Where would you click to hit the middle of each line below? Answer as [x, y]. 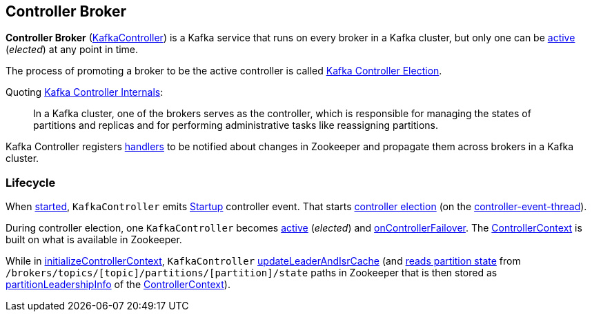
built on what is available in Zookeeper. [94, 240]
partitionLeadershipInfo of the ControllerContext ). [118, 285]
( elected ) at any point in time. [72, 50]
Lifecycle [31, 182]
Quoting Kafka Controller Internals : [85, 92]
